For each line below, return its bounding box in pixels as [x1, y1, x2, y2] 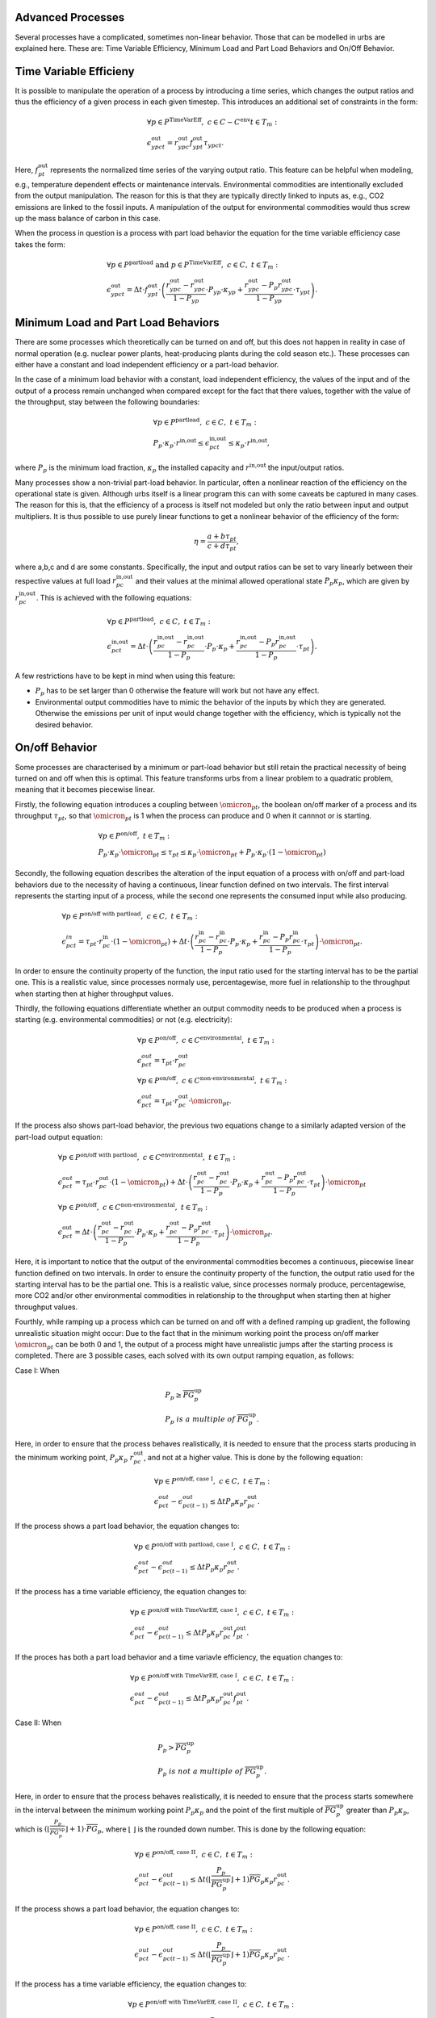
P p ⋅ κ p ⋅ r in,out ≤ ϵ [153, 437, 210, 450]
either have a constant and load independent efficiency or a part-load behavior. [15, 359, 279, 369]
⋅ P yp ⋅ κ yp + [205, 285, 244, 296]
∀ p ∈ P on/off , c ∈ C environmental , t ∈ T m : [136, 1034, 275, 1046]
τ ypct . [203, 138, 224, 149]
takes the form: [15, 239, 66, 249]
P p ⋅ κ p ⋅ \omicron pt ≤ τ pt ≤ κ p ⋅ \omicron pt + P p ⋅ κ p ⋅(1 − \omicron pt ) [98, 848, 326, 859]
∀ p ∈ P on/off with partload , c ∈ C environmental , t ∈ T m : [57, 1151, 236, 1164]
